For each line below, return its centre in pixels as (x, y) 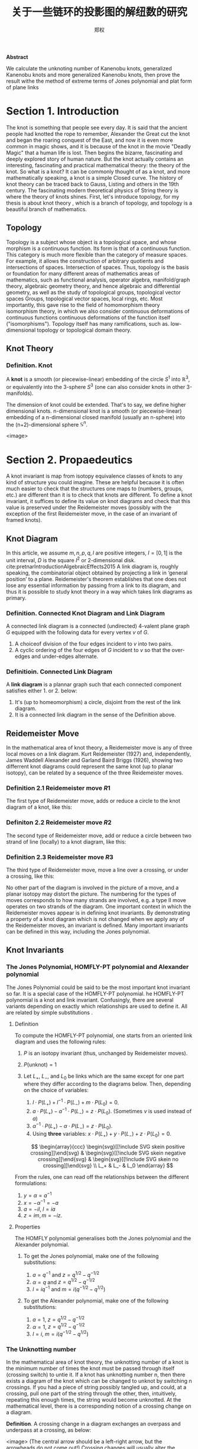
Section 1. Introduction (63, 111)
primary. (16, 598)
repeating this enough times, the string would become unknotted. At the (94, 1400)
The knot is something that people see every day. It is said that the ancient (97, 127)
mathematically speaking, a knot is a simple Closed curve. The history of (95, 177)
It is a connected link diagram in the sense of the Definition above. (95, 715)
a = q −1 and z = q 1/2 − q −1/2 (66, 1274)
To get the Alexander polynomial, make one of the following (96, 1301)
